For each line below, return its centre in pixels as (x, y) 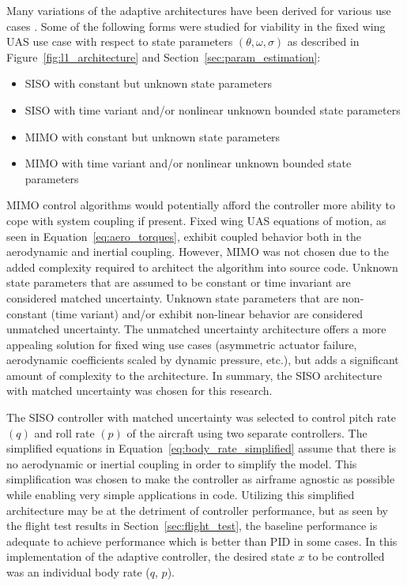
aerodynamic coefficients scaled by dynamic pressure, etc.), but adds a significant (203, 360)
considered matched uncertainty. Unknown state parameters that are (173, 297)
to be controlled (347, 556)
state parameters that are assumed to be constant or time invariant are (179, 282)
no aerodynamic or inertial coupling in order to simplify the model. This (182, 463)
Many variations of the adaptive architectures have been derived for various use (199, 10)
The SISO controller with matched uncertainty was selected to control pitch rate (202, 417)
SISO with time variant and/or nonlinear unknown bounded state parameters (213, 109)
